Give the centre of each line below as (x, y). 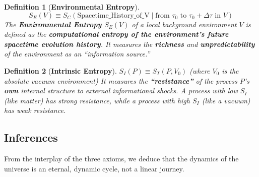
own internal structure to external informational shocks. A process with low (121, 91)
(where (200, 70)
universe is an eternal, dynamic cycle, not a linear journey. (94, 168)
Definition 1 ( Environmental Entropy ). (72, 7)
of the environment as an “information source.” (77, 54)
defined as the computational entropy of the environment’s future (116, 34)
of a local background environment (184, 24)
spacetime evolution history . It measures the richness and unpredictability (129, 44)
